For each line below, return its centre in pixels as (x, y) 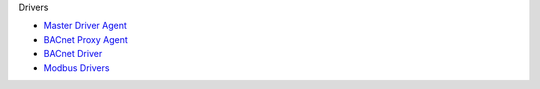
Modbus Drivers (76, 67)
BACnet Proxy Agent (86, 39)
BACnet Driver (73, 54)
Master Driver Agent (85, 26)
